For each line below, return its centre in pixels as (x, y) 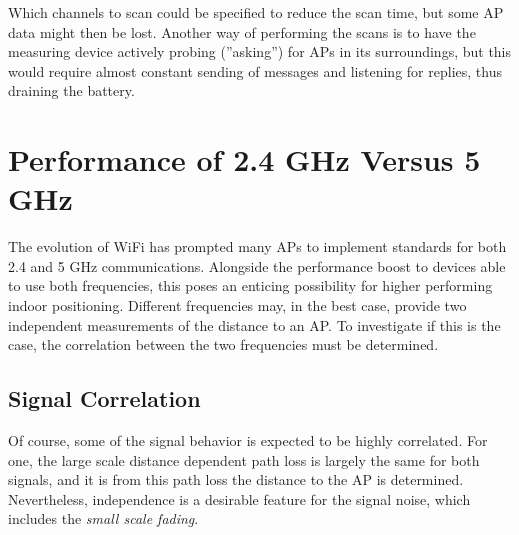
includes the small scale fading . (103, 518)
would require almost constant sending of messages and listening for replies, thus (255, 70)
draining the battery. (71, 90)
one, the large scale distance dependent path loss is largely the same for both (244, 459)
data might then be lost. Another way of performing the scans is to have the (242, 31)
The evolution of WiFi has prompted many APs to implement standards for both (257, 246)
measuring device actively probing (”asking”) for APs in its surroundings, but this (260, 51)
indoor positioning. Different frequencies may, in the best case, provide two (237, 305)
